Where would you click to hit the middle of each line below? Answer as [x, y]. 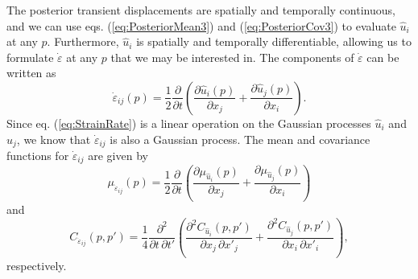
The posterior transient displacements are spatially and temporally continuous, [201, 10]
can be [383, 57]
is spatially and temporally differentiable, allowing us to [274, 41]
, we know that [54, 139]
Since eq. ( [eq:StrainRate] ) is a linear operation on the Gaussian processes [189, 123]
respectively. [37, 265]
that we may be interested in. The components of [232, 57]
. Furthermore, [83, 41]
